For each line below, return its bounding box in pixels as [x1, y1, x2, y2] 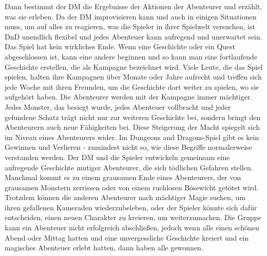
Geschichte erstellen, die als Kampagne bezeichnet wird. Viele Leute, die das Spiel [5, 61, 263, 72]
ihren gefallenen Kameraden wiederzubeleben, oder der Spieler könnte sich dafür [5, 202, 257, 212]
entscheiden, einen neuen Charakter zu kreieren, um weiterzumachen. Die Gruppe [5, 212, 261, 223]
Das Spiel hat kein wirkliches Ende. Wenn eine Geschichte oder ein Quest [5, 41, 236, 52]
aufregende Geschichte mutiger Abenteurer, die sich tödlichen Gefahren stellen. [5, 162, 253, 172]
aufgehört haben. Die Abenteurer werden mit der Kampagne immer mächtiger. [5, 91, 253, 102]
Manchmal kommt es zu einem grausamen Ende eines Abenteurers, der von [5, 172, 241, 183]
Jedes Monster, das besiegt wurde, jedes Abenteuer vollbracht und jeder [5, 101, 231, 112]
